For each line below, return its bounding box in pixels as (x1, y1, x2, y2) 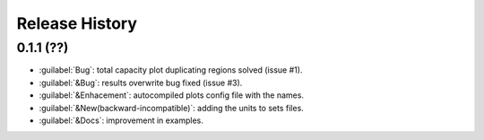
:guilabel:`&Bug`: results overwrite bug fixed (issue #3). (39, 77, 243, 88)
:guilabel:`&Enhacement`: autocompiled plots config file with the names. (39, 90, 305, 101)
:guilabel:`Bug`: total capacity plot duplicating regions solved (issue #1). (39, 65, 303, 75)
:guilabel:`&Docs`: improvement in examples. (39, 115, 203, 126)
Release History (16, 13, 138, 33)
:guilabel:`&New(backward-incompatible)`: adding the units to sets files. (39, 102, 304, 113)
